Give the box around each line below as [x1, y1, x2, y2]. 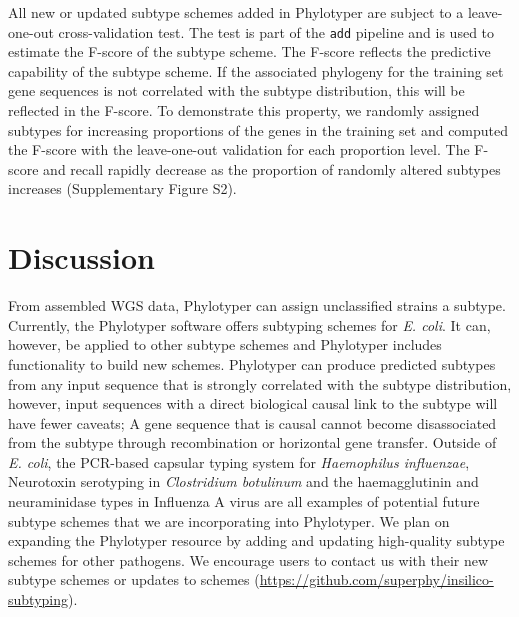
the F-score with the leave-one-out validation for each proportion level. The [8, 139, 470, 160]
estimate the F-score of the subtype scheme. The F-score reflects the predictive [8, 41, 491, 62]
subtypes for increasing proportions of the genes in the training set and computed [8, 119, 509, 140]
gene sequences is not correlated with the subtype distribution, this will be [8, 80, 465, 101]
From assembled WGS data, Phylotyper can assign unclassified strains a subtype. [8, 295, 506, 316]
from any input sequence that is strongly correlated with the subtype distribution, [8, 373, 512, 394]
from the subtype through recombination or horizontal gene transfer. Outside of [8, 432, 497, 453]
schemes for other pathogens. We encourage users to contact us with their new [8, 549, 489, 570]
